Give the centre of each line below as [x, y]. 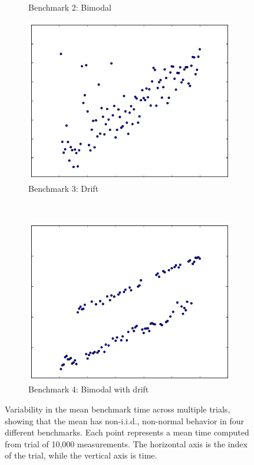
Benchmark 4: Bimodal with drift [89, 389]
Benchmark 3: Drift [64, 188]
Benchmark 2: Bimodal [70, 7]
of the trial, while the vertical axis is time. [81, 455]
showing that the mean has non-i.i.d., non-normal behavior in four [124, 420]
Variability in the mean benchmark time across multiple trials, [118, 409]
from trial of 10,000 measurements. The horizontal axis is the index [126, 443]
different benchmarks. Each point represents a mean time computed [127, 432]
